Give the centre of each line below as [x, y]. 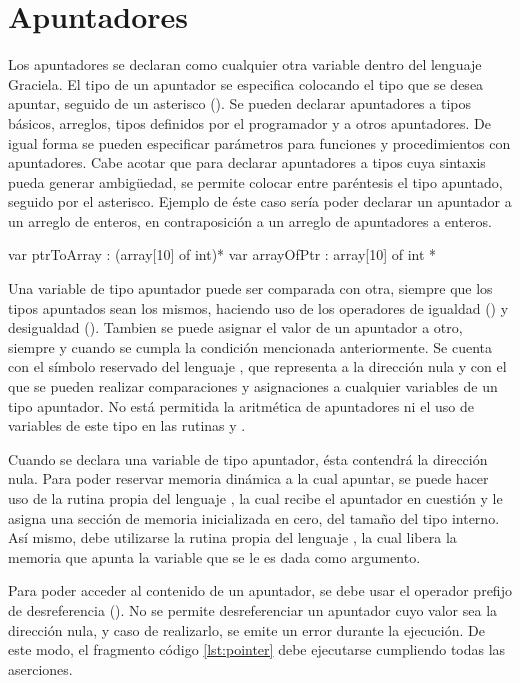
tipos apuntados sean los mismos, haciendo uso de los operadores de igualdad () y [258, 307]
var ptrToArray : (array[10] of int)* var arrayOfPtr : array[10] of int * [222, 254]
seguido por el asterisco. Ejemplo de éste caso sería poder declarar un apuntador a [260, 201]
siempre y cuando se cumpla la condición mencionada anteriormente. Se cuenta [250, 346]
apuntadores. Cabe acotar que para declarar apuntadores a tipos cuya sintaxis [247, 162]
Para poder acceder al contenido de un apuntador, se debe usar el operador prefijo [260, 590]
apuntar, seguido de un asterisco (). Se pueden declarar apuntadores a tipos [239, 103]
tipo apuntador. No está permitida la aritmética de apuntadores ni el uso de [241, 405]
